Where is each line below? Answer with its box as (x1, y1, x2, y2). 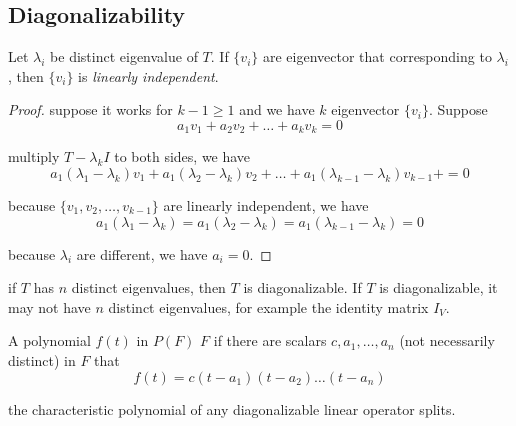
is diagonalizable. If (243, 277, 362, 298)
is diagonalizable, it (379, 277, 498, 298)
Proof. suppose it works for (8, 99, 173, 120)
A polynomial (8, 330, 91, 351)
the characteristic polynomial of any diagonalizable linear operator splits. (8, 398, 456, 419)
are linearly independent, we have (163, 195, 369, 216)
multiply (8, 146, 60, 167)
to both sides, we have (114, 146, 251, 167)
